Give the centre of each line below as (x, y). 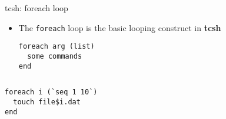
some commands (55, 56)
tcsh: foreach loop (36, 8)
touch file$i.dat (47, 102)
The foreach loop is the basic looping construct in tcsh (120, 27)
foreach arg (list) (56, 47)
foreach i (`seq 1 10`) (51, 92)
